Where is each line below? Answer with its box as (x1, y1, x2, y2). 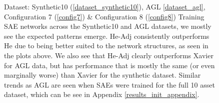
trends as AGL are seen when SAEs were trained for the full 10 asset (4, 79, 215, 90)
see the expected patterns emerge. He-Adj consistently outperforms (4, 30, 209, 41)
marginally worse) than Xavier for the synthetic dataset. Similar (4, 70, 201, 80)
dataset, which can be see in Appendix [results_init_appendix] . (4, 89, 199, 100)
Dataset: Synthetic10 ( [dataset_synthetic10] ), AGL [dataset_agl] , (4, 1, 205, 11)
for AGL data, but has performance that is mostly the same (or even (4, 60, 215, 70)
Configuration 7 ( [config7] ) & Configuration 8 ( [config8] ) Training (4, 11, 204, 21)
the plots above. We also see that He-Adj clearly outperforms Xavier (4, 50, 213, 60)
